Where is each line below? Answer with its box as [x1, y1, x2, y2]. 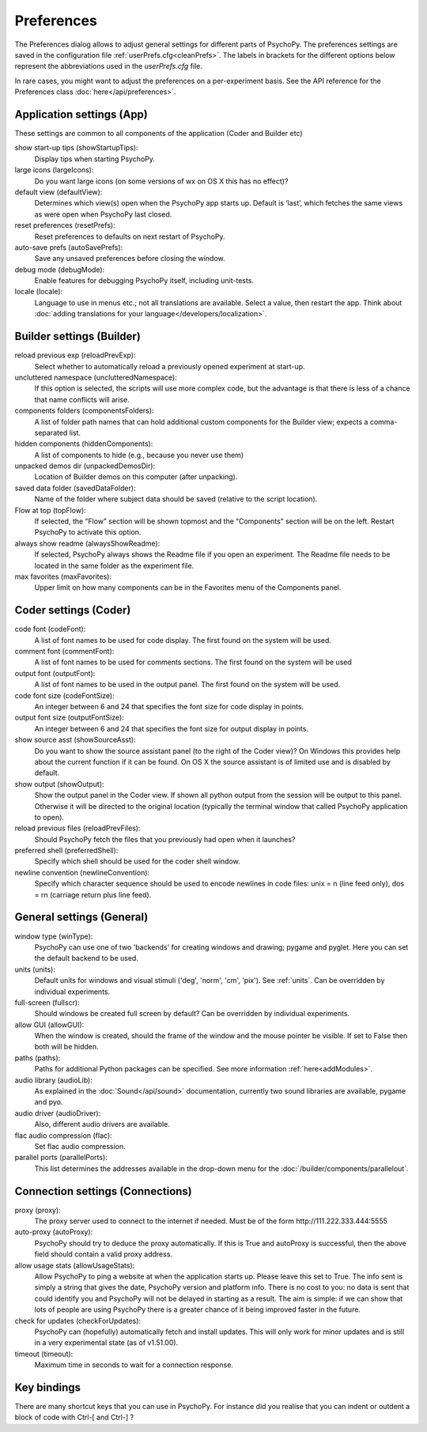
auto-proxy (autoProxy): [14, 1227, 93, 1237]
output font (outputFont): [14, 668, 96, 678]
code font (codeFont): [14, 625, 86, 634]
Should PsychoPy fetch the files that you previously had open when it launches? [34, 834, 296, 844]
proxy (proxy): [14, 1205, 61, 1215]
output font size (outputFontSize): [14, 712, 124, 723]
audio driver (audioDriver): [14, 1108, 101, 1118]
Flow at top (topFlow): [14, 505, 86, 515]
